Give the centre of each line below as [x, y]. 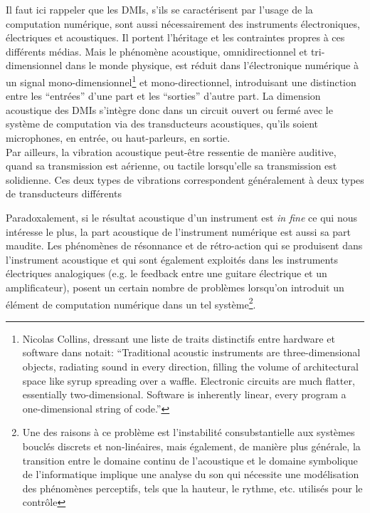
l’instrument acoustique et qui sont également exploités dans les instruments [172, 259]
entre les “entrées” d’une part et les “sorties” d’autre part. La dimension [163, 96]
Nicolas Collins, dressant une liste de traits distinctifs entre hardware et [179, 338]
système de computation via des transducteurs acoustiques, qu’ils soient [162, 124]
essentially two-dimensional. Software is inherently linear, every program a [184, 394]
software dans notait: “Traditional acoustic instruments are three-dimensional [191, 352]
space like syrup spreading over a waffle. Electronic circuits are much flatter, [189, 380]
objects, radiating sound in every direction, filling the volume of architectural [190, 366]
